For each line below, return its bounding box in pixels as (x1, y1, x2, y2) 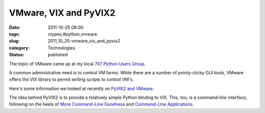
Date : (9, 24, 21, 30)
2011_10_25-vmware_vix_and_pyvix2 (48, 38, 120, 44)
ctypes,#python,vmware (48, 31, 98, 37)
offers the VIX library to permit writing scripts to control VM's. (9, 76, 134, 83)
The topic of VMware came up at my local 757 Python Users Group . (9, 61, 146, 67)
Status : (9, 52, 25, 58)
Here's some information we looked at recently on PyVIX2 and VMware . (9, 86, 155, 91)
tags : (9, 31, 20, 37)
